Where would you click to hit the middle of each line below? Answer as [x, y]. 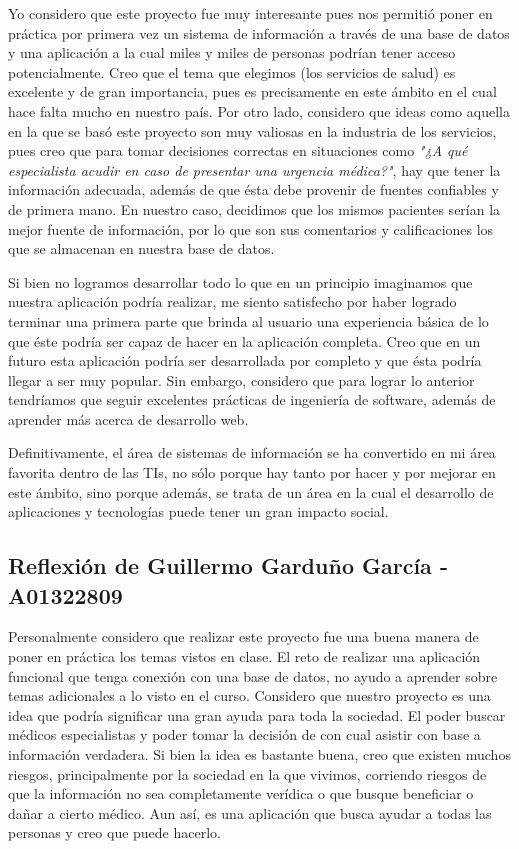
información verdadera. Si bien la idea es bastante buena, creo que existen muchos [259, 754]
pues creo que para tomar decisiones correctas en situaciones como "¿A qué [238, 150]
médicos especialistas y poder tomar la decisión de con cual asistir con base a [244, 734]
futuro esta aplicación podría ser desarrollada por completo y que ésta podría [245, 360]
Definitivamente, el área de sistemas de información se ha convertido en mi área [252, 452]
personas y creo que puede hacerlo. [114, 832]
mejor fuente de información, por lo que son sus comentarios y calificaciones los [251, 228]
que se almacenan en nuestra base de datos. [141, 248]
